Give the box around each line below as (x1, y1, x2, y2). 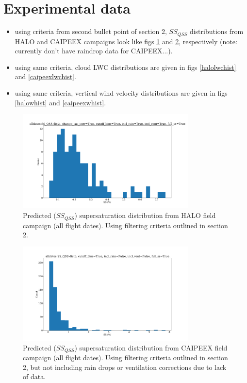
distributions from (189, 26, 244, 36)
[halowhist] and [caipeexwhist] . (15, 97, 106, 107)
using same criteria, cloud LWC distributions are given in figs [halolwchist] (15, 62, 236, 72)
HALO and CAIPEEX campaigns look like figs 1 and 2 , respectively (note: (15, 36, 237, 46)
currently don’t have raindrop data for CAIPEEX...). (15, 46, 173, 56)
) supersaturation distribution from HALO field (74, 210, 216, 220)
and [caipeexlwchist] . (15, 71, 76, 82)
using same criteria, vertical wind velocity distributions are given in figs (15, 87, 228, 98)
